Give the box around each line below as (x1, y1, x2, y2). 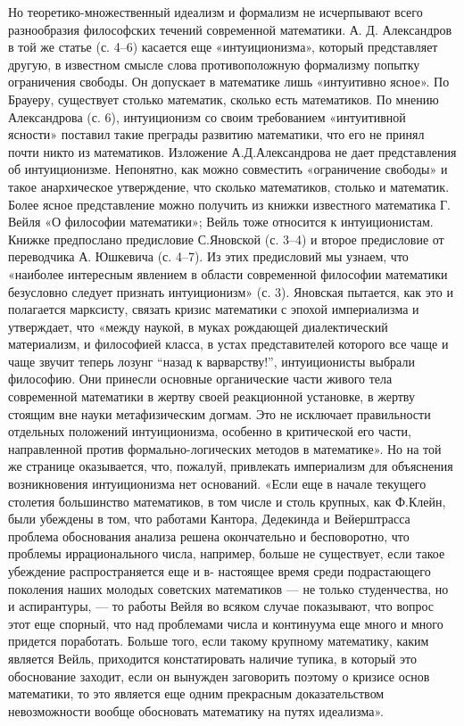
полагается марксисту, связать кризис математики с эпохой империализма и (8, 300, 419, 318)
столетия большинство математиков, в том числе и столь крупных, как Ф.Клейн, (8, 491, 446, 510)
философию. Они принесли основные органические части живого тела (8, 369, 393, 388)
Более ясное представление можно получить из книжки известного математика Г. (8, 194, 452, 213)
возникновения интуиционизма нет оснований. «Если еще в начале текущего (8, 474, 427, 493)
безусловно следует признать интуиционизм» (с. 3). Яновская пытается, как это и (8, 282, 453, 301)
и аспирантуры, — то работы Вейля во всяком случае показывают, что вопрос (8, 597, 434, 615)
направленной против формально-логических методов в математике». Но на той (8, 439, 442, 458)
